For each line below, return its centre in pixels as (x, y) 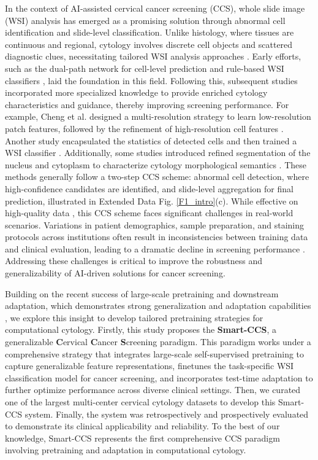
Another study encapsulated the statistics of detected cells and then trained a (151, 140)
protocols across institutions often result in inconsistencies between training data (157, 237)
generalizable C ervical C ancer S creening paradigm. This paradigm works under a (158, 342)
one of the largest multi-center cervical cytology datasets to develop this (140, 402)
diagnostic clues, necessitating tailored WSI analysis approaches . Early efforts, (153, 56)
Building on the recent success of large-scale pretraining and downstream (142, 293)
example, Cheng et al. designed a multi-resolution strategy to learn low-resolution (158, 116)
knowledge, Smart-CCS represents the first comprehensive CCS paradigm (142, 438)
